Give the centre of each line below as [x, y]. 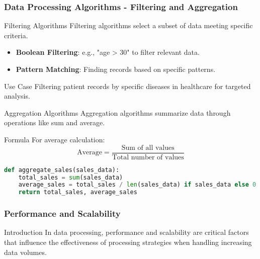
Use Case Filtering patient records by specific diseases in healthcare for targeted [127, 86]
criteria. [16, 35]
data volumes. [25, 252]
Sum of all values [148, 148]
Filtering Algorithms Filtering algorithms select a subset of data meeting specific [128, 25]
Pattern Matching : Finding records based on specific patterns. [116, 69]
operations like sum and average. [55, 122]
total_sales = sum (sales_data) [71, 177]
